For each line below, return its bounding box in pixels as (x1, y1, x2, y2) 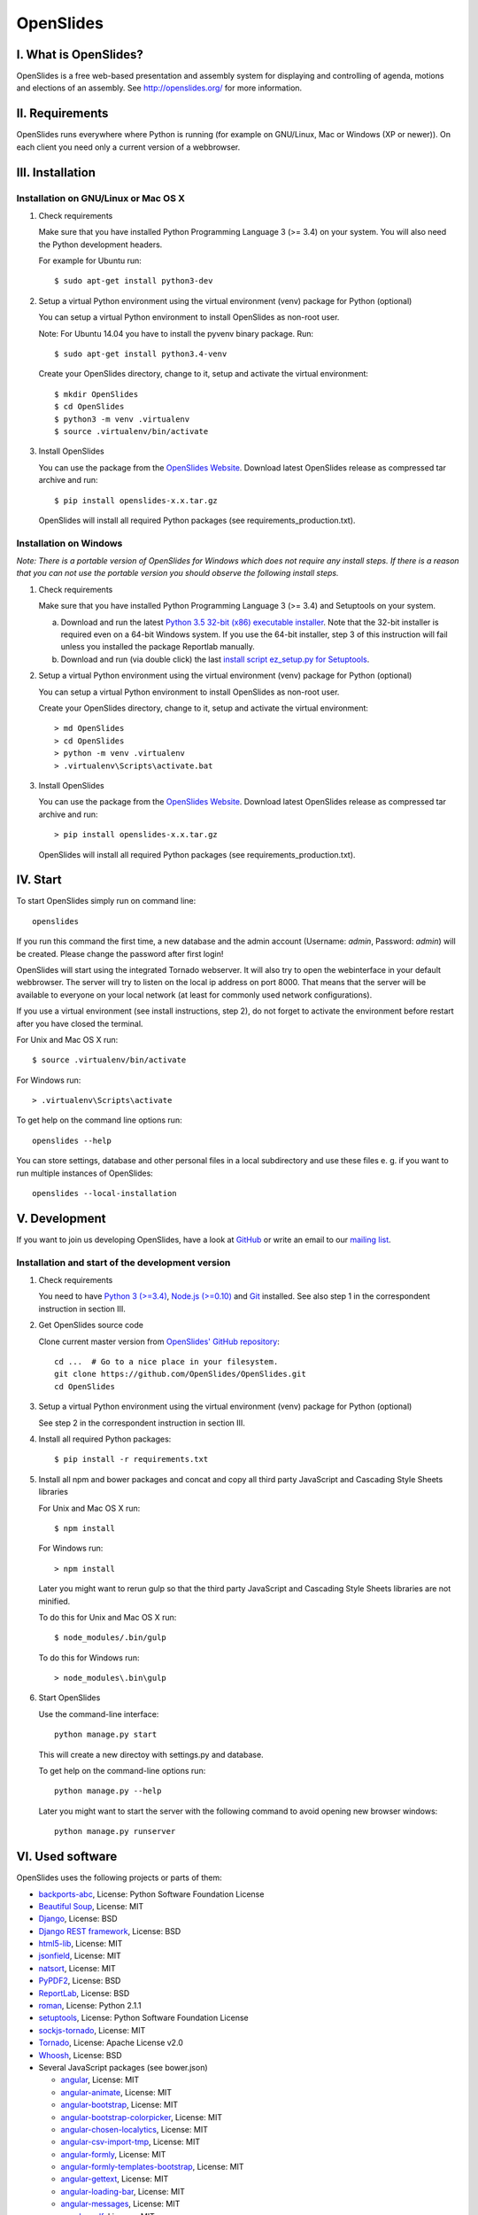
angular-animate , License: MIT (60, 2087, 173, 2097)
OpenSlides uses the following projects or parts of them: (16, 1872, 222, 1883)
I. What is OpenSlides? (16, 47, 143, 62)
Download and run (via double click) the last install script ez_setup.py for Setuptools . (60, 654, 370, 664)
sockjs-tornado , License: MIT (38, 2025, 146, 2035)
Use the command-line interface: (38, 1708, 159, 1719)
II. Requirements (16, 106, 109, 121)
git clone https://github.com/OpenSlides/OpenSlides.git (54, 1369, 307, 1380)
